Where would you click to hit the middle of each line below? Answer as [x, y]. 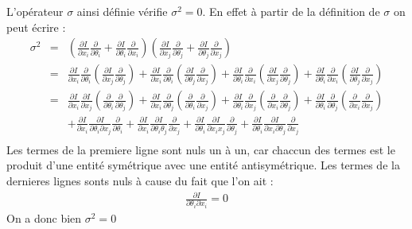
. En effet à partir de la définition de [291, 11]
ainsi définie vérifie [122, 11]
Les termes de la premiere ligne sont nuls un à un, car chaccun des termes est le [201, 149]
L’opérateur [35, 11]
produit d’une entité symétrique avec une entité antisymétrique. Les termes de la [203, 165]
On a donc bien [44, 218]
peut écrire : [36, 27]
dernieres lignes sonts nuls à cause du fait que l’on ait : [140, 180]
